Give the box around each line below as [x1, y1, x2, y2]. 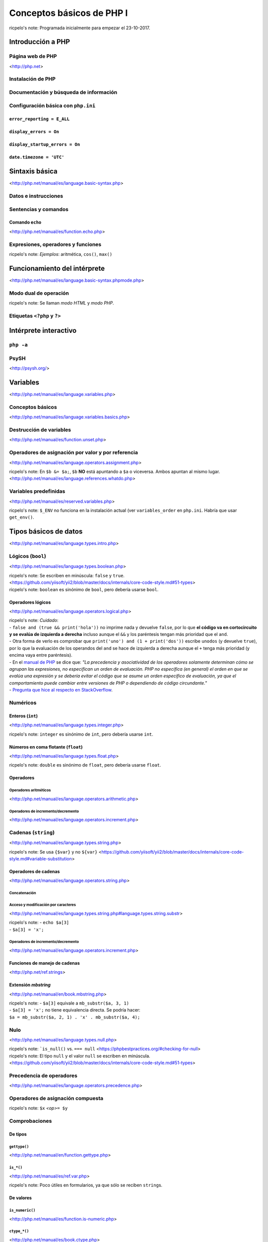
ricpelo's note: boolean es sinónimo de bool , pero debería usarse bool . [9, 586, 159, 592]
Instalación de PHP [9, 76, 56, 82]
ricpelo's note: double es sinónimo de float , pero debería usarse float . [9, 762, 161, 768]
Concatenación [9, 891, 36, 896]
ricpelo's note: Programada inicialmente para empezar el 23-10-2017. [9, 25, 150, 31]
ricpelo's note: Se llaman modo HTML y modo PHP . [9, 300, 114, 306]
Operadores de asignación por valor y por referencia [9, 449, 138, 456]
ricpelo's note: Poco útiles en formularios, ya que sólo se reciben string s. [9, 1182, 163, 1188]
